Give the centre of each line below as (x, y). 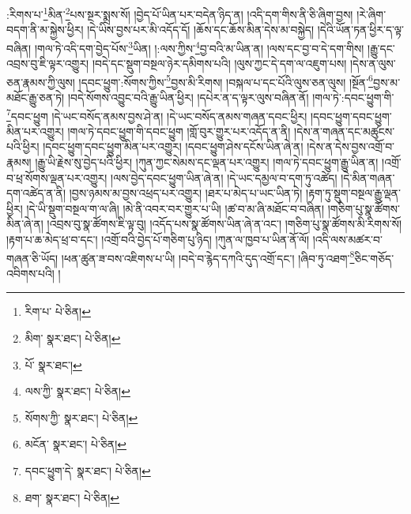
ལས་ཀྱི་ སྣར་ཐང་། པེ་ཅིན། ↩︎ (77, 391)
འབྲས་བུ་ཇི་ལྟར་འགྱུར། (48, 64)
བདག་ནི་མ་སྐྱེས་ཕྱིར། (45, 30)
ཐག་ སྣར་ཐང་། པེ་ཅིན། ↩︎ (72, 497)
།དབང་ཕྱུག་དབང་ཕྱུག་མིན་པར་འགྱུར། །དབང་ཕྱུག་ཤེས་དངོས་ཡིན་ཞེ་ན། (173, 146)
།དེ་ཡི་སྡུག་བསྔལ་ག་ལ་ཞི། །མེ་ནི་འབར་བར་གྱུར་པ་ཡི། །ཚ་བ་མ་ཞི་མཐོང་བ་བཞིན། (175, 208)
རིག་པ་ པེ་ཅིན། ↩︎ (58, 311)
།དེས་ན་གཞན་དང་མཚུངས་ (345, 131)
